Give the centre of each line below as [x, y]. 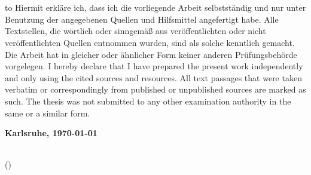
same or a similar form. [48, 113]
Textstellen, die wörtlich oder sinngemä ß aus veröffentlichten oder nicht [135, 31]
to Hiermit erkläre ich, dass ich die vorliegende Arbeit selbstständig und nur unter [155, 7]
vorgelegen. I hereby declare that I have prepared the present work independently [154, 66]
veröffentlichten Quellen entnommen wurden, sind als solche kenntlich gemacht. [150, 42]
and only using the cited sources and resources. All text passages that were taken [153, 77]
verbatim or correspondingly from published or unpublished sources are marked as [155, 89]
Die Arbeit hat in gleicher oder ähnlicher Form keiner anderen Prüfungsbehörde [151, 54]
